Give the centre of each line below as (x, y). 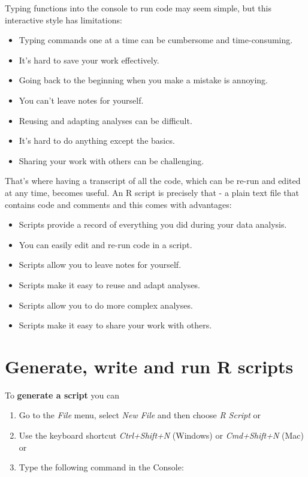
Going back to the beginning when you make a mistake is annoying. (143, 80)
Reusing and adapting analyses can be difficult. (105, 120)
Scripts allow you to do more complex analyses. (106, 305)
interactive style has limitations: (64, 19)
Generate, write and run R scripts (149, 366)
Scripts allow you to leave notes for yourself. (100, 265)
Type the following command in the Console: (101, 467)
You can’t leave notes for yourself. (81, 100)
